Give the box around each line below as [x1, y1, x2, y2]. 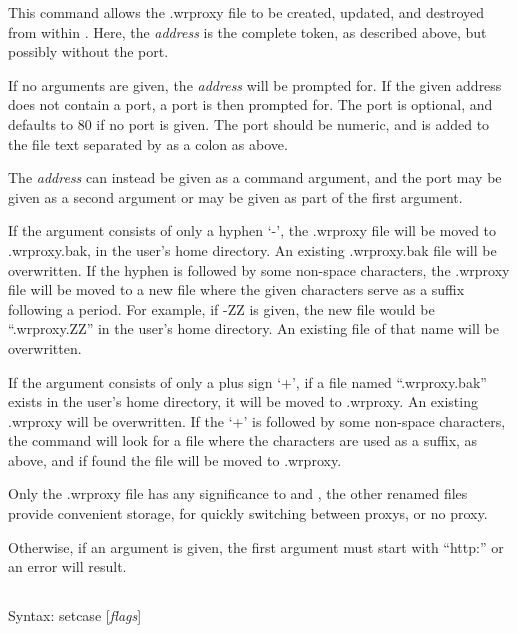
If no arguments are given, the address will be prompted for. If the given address [8, 74, 502, 95]
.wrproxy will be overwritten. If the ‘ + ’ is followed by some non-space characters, [8, 410, 506, 431]
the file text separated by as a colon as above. [8, 133, 288, 154]
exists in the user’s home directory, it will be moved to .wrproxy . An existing [8, 391, 478, 412]
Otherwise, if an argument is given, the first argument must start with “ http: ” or [8, 536, 504, 557]
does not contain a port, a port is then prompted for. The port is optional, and [8, 94, 493, 115]
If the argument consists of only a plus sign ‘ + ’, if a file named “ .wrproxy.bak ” [8, 371, 487, 392]
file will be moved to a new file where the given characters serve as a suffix [8, 279, 465, 300]
